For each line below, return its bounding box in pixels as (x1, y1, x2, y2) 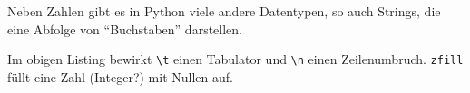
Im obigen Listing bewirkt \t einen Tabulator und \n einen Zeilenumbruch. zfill (7, 50, 464, 69)
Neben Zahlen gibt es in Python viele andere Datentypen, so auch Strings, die (7, 2, 441, 20)
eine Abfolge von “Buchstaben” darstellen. (7, 19, 242, 38)
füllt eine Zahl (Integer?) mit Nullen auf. (7, 67, 233, 86)
